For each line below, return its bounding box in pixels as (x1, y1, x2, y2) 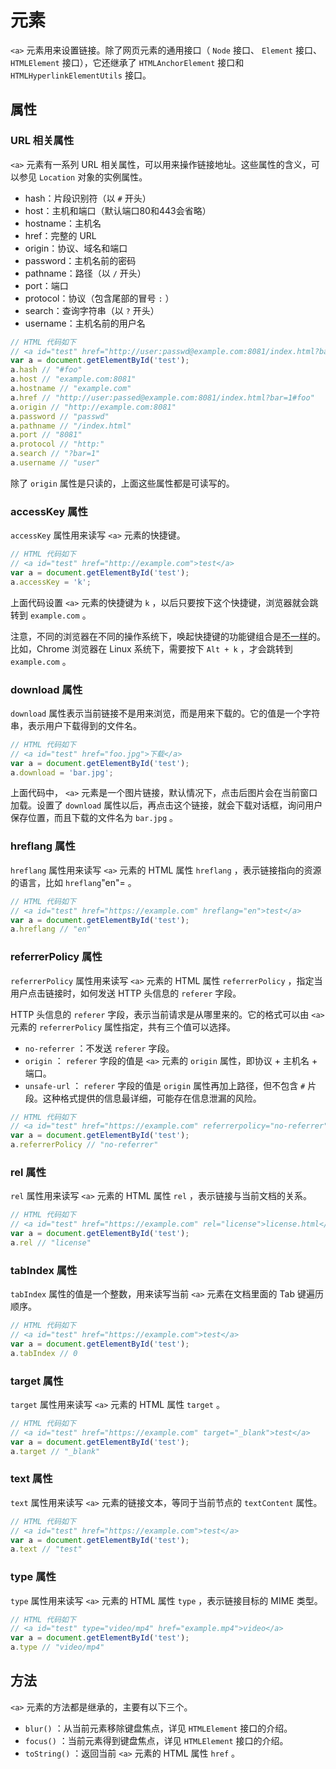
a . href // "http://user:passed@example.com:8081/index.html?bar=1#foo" (10, 392, 315, 403)
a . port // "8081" (10, 430, 83, 440)
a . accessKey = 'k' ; (10, 577, 92, 587)
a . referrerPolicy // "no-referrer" (10, 1140, 159, 1150)
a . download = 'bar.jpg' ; (10, 767, 114, 778)
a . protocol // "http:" (10, 439, 105, 450)
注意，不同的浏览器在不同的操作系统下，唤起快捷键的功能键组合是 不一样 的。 (10, 630, 326, 642)
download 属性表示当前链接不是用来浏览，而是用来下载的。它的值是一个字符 (10, 707, 321, 719)
